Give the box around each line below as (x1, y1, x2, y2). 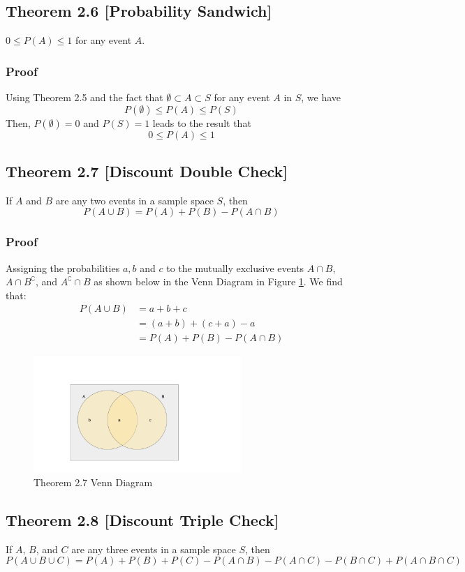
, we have (301, 90, 341, 105)
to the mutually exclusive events (166, 260, 304, 275)
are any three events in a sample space (71, 541, 236, 556)
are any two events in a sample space (55, 193, 214, 207)
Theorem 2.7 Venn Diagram (34, 475, 153, 490)
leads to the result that (152, 115, 251, 130)
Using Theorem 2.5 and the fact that (6, 90, 163, 105)
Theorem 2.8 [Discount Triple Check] (6, 509, 279, 531)
